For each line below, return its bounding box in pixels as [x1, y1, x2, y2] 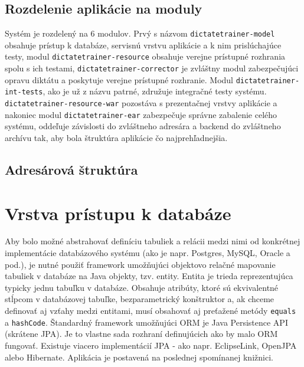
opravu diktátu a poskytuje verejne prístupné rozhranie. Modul [5, 73, 233, 86]
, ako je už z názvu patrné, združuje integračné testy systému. [43, 85, 267, 97]
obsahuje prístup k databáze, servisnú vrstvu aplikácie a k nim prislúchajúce [5, 38, 282, 51]
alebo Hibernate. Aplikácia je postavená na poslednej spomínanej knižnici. [5, 350, 273, 363]
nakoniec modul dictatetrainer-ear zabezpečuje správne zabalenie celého [5, 108, 277, 120]
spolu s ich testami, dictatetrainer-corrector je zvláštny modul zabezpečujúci [5, 62, 299, 74]
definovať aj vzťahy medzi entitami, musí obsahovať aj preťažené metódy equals [5, 304, 296, 317]
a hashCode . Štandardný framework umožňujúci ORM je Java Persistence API [5, 316, 288, 328]
